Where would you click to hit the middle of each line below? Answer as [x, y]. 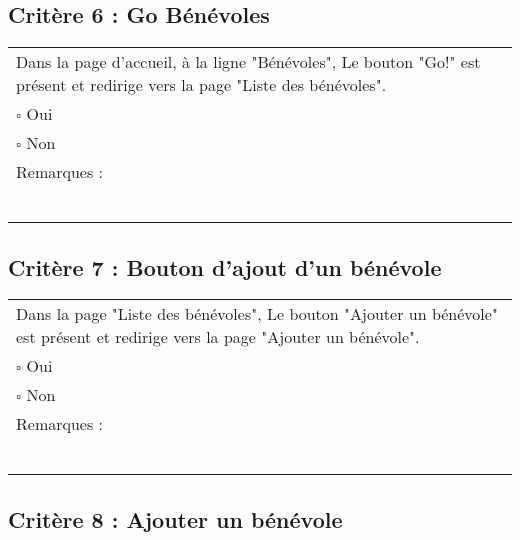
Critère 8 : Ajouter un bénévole [175, 518]
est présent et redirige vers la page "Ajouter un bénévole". [218, 337]
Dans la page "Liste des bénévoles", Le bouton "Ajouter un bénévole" [257, 314]
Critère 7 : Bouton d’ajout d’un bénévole [225, 266]
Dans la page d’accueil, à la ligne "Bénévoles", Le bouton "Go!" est [248, 62]
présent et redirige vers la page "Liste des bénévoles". [201, 85]
